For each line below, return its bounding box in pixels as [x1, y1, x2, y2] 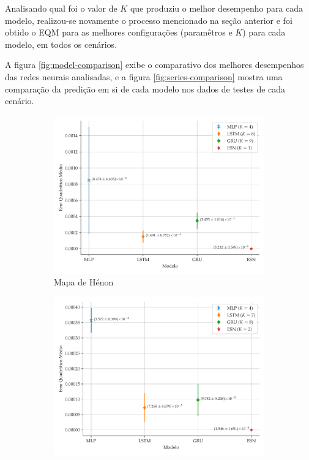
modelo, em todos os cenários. [5, 37, 117, 50]
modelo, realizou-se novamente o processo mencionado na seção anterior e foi [5, 13, 292, 26]
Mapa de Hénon [54, 276, 114, 288]
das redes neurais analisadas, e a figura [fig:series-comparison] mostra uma [5, 70, 283, 83]
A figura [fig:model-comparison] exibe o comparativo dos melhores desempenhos [5, 58, 304, 71]
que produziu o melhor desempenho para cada [130, 2, 303, 14]
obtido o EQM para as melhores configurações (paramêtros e [5, 26, 233, 39]
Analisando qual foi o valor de [5, 2, 117, 14]
